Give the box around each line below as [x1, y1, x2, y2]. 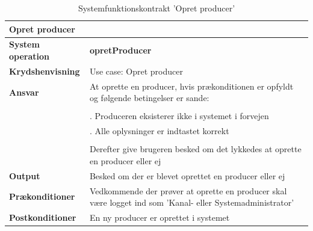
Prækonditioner [9, 190, 75, 203]
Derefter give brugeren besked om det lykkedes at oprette [89, 143, 302, 155]
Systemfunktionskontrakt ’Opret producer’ [78, 2, 235, 14]
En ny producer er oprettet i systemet [89, 211, 230, 224]
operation [9, 50, 50, 63]
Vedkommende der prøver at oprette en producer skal [89, 184, 287, 197]
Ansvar [9, 85, 39, 98]
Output [9, 169, 40, 182]
